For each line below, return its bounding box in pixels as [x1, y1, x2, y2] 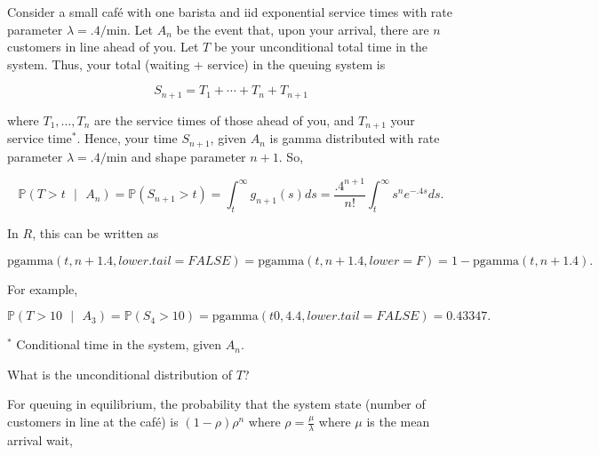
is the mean [366, 412, 430, 431]
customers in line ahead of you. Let [7, 37, 199, 56]
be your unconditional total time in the [213, 37, 427, 56]
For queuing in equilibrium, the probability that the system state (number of [7, 395, 426, 413]
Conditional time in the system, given [16, 335, 222, 354]
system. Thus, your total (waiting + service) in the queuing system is [7, 54, 386, 73]
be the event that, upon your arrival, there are [176, 20, 429, 38]
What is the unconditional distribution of [7, 364, 233, 383]
